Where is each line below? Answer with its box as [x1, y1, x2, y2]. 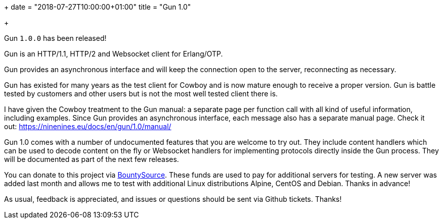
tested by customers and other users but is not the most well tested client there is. [4, 89, 278, 98]
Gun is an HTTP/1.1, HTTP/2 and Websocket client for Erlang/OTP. [4, 49, 223, 58]
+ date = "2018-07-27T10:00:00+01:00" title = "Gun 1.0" [4, 3, 191, 11]
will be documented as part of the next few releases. [4, 155, 179, 163]
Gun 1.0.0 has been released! [4, 34, 107, 42]
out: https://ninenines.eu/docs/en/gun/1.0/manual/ [4, 122, 171, 131]
